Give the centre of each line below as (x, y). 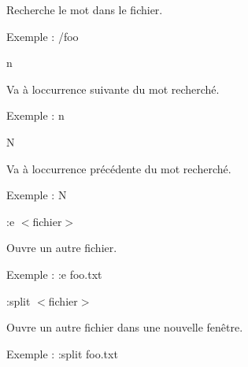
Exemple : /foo (43, 36)
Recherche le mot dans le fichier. (85, 9)
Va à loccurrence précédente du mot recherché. (119, 168)
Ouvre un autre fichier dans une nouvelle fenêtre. (125, 327)
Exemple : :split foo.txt (62, 353)
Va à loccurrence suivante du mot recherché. (113, 89)
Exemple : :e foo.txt (54, 274)
